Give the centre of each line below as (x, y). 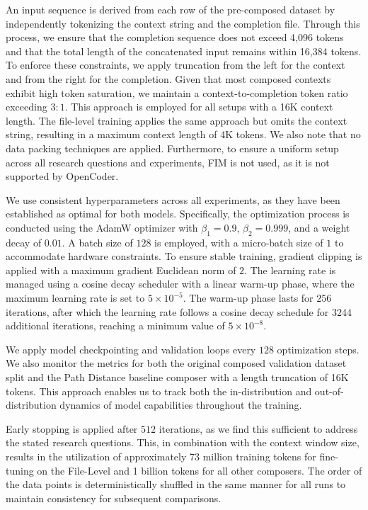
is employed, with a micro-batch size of (239, 242)
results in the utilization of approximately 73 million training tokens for (161, 457)
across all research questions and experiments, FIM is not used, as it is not (168, 162)
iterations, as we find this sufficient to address (258, 428)
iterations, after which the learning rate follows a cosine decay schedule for (167, 311)
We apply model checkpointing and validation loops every (131, 349)
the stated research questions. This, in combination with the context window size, (183, 442)
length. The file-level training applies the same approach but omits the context (177, 120)
